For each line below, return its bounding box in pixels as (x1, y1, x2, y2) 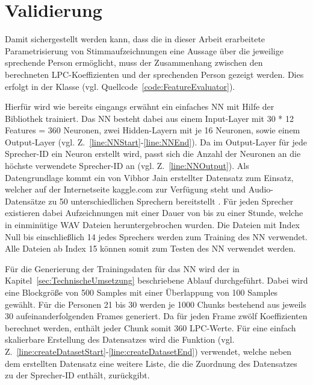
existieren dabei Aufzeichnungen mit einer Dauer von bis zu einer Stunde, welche (5, 206, 303, 219)
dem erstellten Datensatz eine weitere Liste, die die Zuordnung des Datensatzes (5, 357, 297, 369)
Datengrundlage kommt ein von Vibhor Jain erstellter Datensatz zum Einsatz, (5, 171, 294, 183)
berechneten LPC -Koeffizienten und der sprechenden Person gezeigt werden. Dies (5, 68, 304, 80)
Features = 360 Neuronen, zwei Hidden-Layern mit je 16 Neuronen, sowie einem (5, 124, 300, 136)
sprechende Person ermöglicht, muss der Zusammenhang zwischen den (5, 56, 263, 69)
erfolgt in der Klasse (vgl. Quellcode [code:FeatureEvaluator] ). (5, 80, 235, 92)
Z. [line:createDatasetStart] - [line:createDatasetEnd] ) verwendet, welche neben (5, 345, 292, 357)
